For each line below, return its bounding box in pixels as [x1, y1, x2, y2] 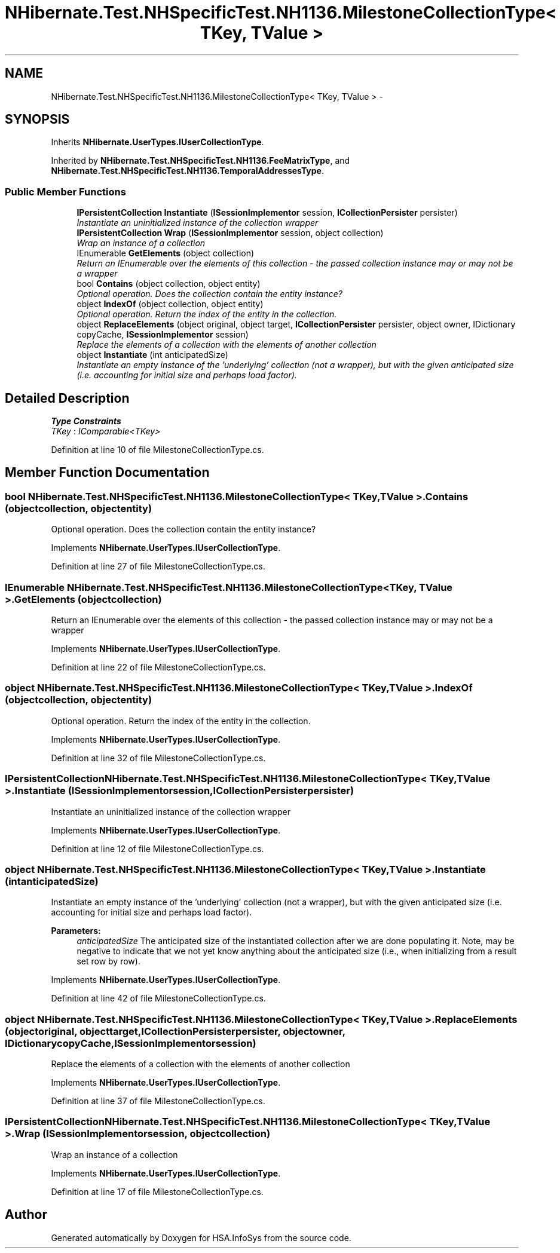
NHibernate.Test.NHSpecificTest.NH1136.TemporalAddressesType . [51, 166, 324, 176]
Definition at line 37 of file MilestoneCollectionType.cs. [51, 1096, 265, 1106]
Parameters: [51, 926, 101, 936]
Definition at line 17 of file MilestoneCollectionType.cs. [51, 1186, 264, 1197]
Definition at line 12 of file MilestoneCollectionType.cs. [51, 843, 264, 854]
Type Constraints [51, 416, 121, 427]
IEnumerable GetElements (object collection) [76, 248, 255, 259]
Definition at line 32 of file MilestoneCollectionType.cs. [51, 752, 266, 763]
